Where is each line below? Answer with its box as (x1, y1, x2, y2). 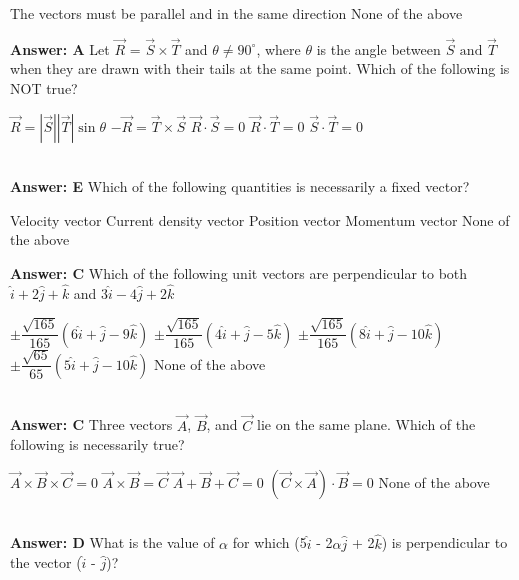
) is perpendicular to (381, 532, 508, 553)
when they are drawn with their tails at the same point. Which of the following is (10, 58, 510, 79)
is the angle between (316, 38, 441, 59)
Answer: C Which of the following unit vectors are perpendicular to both (10, 262, 468, 283)
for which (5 (232, 532, 307, 553)
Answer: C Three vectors (10, 414, 173, 435)
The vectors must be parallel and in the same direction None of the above (10, 3, 463, 23)
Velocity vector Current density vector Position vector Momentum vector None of (10, 209, 510, 230)
